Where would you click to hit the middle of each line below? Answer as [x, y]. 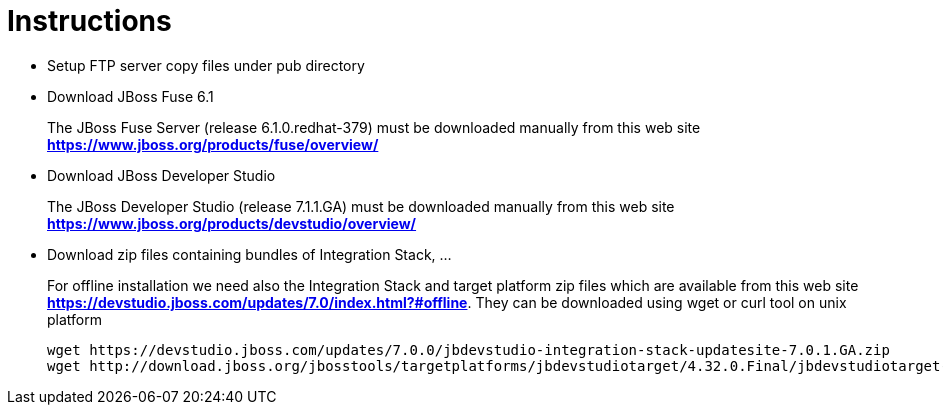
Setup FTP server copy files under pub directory [206, 65]
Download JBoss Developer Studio [161, 175]
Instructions [89, 21]
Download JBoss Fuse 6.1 [130, 96]
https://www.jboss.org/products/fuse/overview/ [213, 144]
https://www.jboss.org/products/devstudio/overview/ [232, 223]
